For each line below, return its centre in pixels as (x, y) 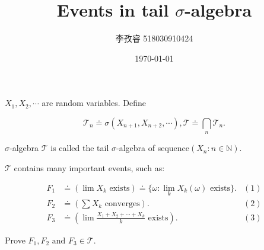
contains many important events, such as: (89, 167)
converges (122, 203)
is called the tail (80, 148)
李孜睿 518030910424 (154, 38)
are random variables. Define (94, 103)
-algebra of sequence (153, 148)
